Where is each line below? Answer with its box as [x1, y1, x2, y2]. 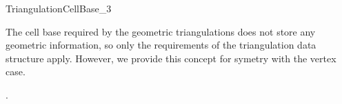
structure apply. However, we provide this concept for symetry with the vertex [6, 51, 336, 65]
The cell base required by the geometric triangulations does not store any [6, 24, 316, 38]
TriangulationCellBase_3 [6, 1, 112, 15]
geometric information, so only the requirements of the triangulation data [6, 38, 316, 52]
